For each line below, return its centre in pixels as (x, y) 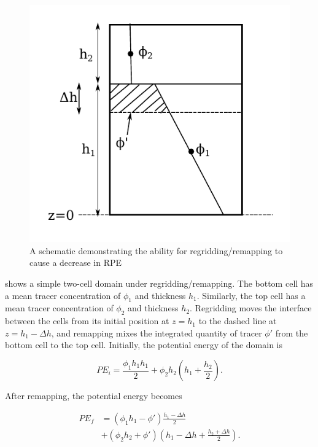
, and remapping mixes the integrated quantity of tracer (157, 332)
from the (292, 332)
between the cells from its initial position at (87, 321)
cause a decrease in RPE (76, 262)
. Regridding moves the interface (251, 308)
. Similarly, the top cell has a (251, 295)
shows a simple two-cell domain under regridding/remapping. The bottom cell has (159, 283)
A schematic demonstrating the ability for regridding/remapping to (156, 250)
